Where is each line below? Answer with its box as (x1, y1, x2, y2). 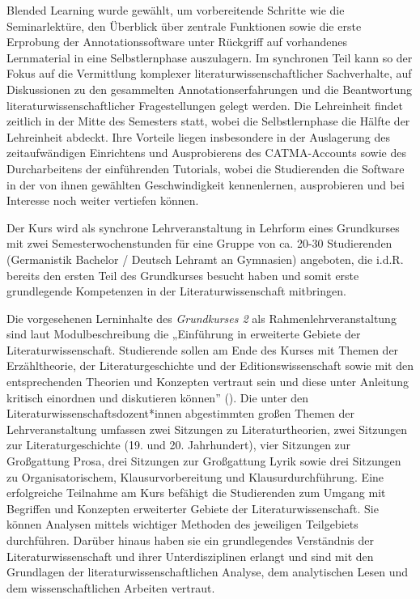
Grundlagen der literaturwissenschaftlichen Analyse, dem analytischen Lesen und (6, 563, 408, 580)
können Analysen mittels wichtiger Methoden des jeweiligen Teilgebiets (6, 516, 358, 533)
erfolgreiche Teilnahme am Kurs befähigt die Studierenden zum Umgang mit (6, 484, 386, 501)
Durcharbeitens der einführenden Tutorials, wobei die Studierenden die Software (6, 159, 405, 176)
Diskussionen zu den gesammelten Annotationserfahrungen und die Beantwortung (6, 80, 413, 97)
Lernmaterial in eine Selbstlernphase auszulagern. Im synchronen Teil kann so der (6, 49, 413, 66)
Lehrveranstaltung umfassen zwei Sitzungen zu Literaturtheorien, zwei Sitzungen (6, 420, 408, 437)
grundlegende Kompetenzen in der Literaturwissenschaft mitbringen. (6, 283, 346, 299)
